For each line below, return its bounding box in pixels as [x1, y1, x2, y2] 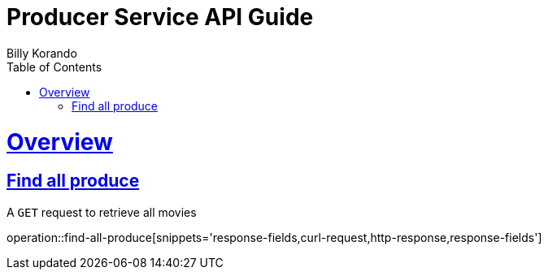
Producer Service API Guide [7, 3, 314, 31]
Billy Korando [7, 45, 77, 60]
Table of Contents [7, 59, 102, 74]
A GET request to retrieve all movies [7, 205, 197, 219]
